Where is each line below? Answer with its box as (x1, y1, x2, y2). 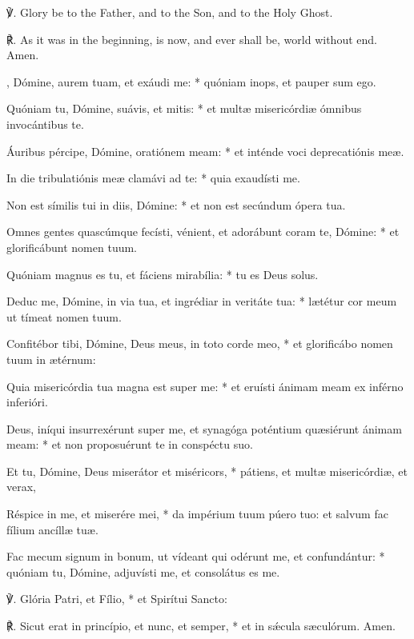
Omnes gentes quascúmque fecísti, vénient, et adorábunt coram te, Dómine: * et (6, 223, 400, 240)
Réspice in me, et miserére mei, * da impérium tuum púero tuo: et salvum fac (6, 505, 388, 522)
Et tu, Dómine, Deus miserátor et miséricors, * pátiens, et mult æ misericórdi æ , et (6, 462, 408, 479)
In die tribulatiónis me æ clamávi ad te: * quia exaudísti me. (6, 170, 300, 186)
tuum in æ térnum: (6, 350, 96, 367)
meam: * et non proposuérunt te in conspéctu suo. (6, 436, 253, 453)
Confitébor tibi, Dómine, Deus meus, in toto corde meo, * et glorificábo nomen (6, 335, 393, 352)
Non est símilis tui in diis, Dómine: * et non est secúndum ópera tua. (6, 196, 346, 213)
